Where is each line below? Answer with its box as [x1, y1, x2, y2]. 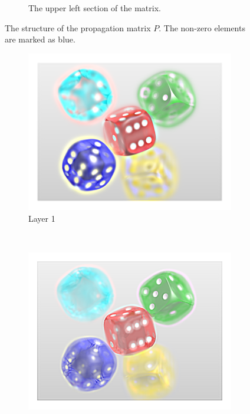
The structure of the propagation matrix [5, 21, 151, 34]
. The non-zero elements [159, 21, 245, 34]
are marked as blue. [5, 33, 75, 45]
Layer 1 [28, 212, 55, 225]
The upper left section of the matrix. [28, 2, 161, 14]
